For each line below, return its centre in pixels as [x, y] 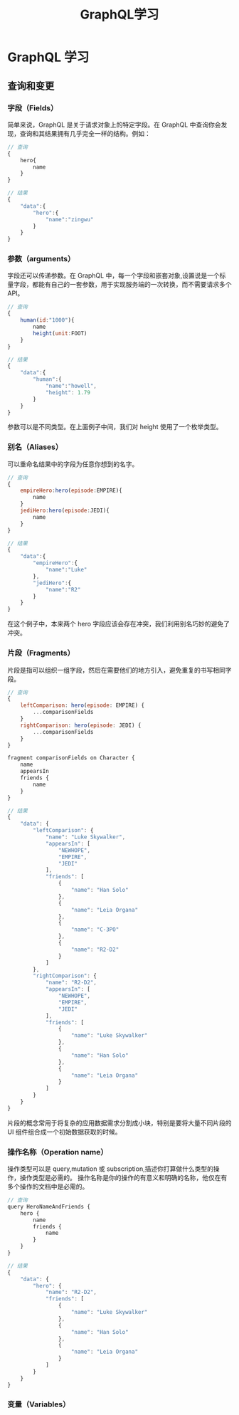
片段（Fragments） [41, 653]
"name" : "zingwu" [69, 219]
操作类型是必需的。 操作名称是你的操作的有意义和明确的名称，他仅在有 [123, 1178]
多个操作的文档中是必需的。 [48, 1187]
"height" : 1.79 [68, 392]
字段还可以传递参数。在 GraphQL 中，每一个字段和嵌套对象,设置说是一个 [113, 275]
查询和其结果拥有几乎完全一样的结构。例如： [85, 133]
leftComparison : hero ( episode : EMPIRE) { [82, 705]
